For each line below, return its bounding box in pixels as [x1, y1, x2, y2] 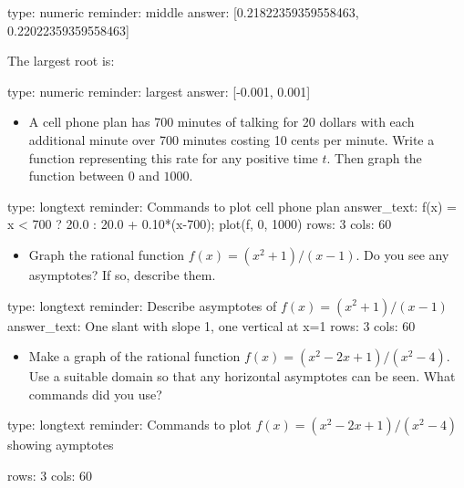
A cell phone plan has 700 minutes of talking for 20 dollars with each [28, 112, 415, 131]
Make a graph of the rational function [28, 347, 241, 366]
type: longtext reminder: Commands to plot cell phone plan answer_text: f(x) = [7, 196, 458, 215]
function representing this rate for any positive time [28, 148, 318, 167]
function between [28, 166, 125, 185]
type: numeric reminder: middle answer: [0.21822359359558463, [7, 3, 359, 21]
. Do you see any [356, 244, 449, 264]
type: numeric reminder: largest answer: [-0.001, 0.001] [7, 81, 311, 100]
